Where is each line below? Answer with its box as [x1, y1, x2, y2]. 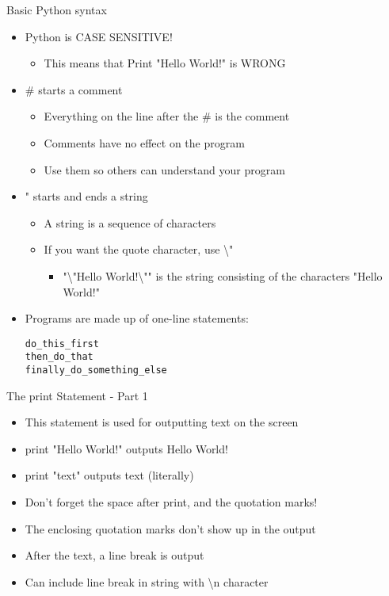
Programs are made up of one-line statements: [25, 310, 249, 327]
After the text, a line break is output [25, 547, 204, 564]
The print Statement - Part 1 [6, 387, 148, 403]
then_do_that [25, 351, 93, 363]
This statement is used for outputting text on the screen [25, 414, 299, 430]
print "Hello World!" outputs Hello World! [25, 440, 228, 457]
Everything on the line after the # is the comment [44, 108, 290, 124]
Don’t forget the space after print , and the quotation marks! [25, 494, 318, 510]
